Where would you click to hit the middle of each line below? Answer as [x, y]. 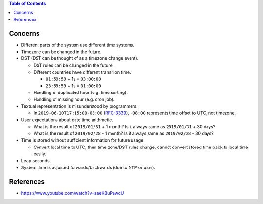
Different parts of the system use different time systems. [78, 45]
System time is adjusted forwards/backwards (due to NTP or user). [88, 167]
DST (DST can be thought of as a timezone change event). [80, 58]
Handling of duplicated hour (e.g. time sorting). [80, 93]
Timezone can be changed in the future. [61, 52]
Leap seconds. [36, 161]
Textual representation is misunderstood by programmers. [80, 106]
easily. [40, 154]
